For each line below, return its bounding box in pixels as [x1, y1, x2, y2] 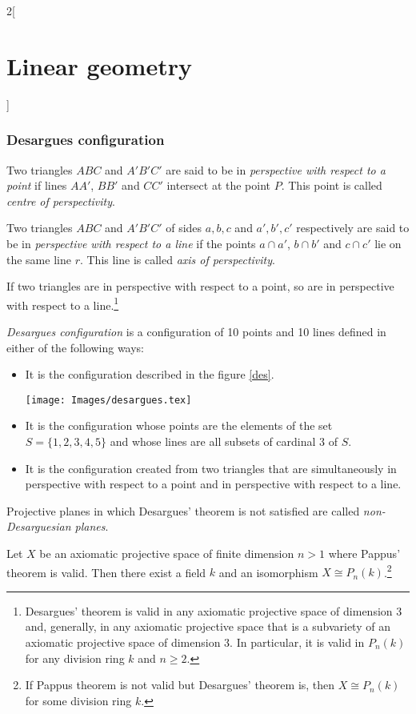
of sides [166, 219, 202, 236]
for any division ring [25, 649, 125, 666]
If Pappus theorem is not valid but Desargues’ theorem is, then [25, 676, 335, 693]
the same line [6, 251, 71, 267]
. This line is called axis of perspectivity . [79, 251, 275, 267]
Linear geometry [6, 49, 192, 82]
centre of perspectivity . [6, 192, 115, 209]
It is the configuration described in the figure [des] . [25, 366, 274, 383]
